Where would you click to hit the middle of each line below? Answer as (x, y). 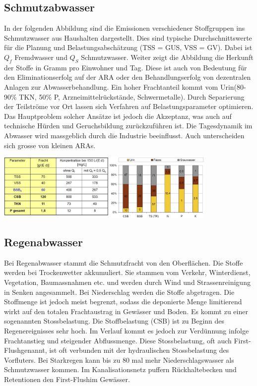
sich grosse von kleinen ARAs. (50, 145)
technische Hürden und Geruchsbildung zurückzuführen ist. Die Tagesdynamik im (128, 126)
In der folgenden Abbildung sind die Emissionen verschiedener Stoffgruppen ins (125, 28)
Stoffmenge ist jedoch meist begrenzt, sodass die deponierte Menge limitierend (123, 302)
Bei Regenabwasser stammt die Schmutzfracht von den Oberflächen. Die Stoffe (124, 262)
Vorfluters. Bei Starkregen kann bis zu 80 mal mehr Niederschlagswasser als (119, 359)
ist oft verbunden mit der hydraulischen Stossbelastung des (139, 350)
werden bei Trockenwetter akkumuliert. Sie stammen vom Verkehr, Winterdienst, (127, 272)
